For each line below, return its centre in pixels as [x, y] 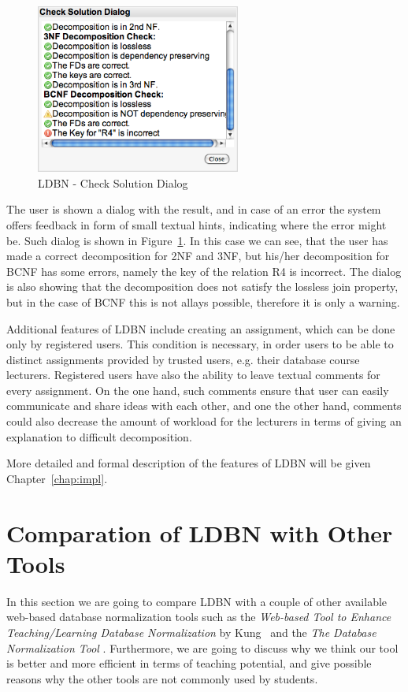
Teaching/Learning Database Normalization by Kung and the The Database [191, 632]
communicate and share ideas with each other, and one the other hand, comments [204, 406]
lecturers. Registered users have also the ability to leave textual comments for [193, 375]
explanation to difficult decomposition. [99, 436]
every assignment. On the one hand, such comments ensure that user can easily [198, 390]
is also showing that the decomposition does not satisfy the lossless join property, [202, 286]
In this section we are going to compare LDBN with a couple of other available [197, 601]
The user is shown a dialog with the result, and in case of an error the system [194, 209]
